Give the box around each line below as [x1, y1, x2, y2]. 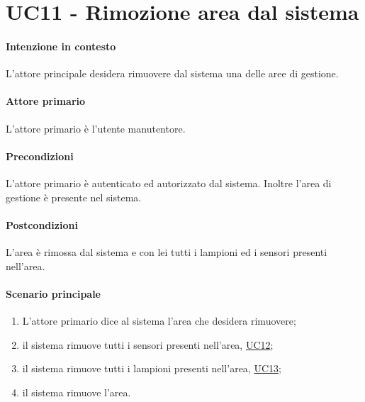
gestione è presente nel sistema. [6, 189, 142, 204]
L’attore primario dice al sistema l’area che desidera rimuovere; [22, 313, 296, 328]
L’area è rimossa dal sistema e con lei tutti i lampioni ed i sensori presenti [6, 244, 327, 259]
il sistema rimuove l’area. [22, 384, 131, 399]
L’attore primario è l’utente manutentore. [6, 121, 186, 135]
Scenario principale [6, 286, 101, 301]
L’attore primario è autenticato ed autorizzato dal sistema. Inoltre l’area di [6, 175, 332, 190]
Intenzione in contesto [6, 38, 116, 53]
